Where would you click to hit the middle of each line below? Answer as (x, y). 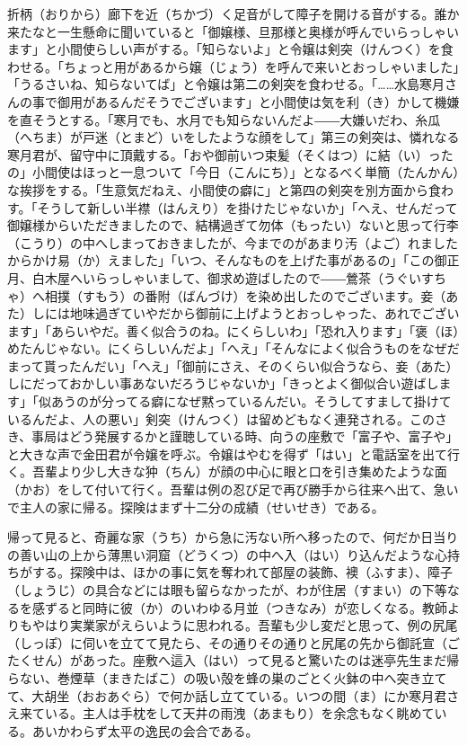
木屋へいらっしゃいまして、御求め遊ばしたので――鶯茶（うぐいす (239, 277)
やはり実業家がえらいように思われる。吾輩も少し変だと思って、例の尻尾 (245, 625)
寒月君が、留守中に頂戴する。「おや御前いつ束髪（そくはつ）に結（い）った (230, 154)
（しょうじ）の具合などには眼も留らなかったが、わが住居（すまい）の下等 (227, 590)
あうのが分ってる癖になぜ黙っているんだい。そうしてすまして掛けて (251, 401)
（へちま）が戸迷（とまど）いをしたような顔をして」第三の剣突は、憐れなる (233, 137)
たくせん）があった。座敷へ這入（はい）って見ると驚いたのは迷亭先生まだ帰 (233, 660)
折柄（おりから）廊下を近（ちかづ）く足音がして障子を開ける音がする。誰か (233, 13)
